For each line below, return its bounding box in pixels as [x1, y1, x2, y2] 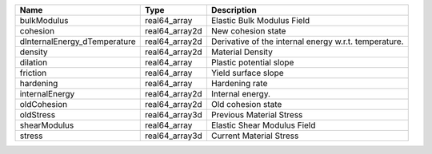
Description [210, 5, 258, 15]
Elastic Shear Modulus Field [210, 120, 316, 131]
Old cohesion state [210, 99, 282, 109]
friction [19, 68, 47, 78]
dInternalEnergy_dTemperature [19, 36, 136, 47]
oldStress [19, 109, 56, 120]
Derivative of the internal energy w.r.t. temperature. [210, 36, 404, 47]
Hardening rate [210, 78, 268, 89]
